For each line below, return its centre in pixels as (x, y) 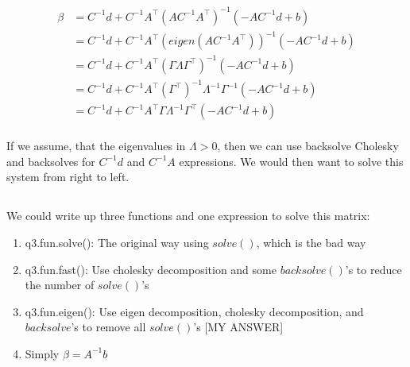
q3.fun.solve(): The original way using (117, 242)
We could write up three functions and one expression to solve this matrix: (188, 216)
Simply (42, 353)
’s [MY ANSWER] (238, 327)
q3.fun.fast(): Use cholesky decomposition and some (151, 269)
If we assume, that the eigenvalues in (96, 146)
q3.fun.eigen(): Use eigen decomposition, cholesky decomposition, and (194, 311)
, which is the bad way (311, 242)
